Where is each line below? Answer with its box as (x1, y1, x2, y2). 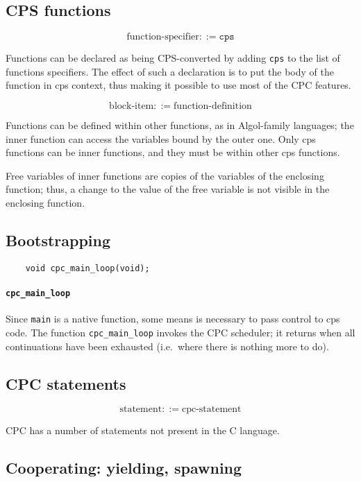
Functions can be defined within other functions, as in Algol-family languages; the (6, 118, 354, 132)
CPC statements (6, 372, 126, 394)
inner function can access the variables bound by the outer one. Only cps (6, 131, 316, 146)
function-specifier (126, 32, 199, 42)
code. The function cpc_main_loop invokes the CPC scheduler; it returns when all (6, 325, 355, 339)
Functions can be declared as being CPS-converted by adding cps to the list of (6, 51, 340, 65)
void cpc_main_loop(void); (25, 263, 150, 273)
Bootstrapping (6, 230, 111, 250)
